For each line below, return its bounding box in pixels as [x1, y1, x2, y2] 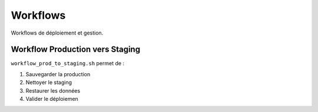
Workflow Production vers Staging [11, 45, 141, 55]
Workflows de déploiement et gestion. [11, 29, 104, 36]
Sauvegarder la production [25, 70, 91, 77]
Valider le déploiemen [25, 96, 79, 103]
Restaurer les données [25, 87, 81, 94]
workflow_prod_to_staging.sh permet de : [11, 60, 125, 67]
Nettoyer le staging [25, 79, 72, 86]
